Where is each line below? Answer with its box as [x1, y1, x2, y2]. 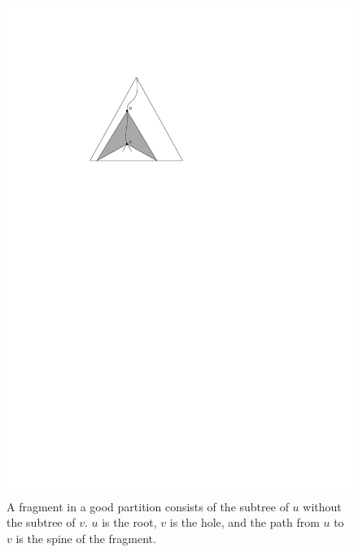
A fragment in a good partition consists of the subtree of [7, 497, 289, 515]
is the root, [102, 514, 157, 531]
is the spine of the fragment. [15, 529, 156, 546]
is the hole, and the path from [169, 514, 320, 531]
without [303, 497, 342, 515]
